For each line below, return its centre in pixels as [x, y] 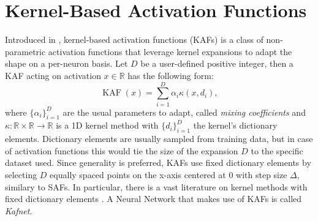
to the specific [277, 150]
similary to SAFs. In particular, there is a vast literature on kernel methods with [156, 186]
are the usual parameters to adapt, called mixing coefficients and [184, 112]
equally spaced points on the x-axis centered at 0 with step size [168, 174]
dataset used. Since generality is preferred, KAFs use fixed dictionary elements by [158, 163]
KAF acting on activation [53, 75]
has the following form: [171, 75]
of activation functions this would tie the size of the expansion [122, 150]
